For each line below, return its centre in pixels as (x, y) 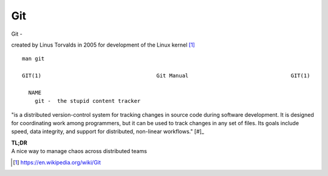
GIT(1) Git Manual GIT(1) (166, 76)
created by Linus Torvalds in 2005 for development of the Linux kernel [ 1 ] (103, 45)
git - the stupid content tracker (87, 101)
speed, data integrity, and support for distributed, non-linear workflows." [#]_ (108, 132)
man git (33, 59)
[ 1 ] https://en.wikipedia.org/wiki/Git (57, 162)
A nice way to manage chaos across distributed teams (79, 151)
